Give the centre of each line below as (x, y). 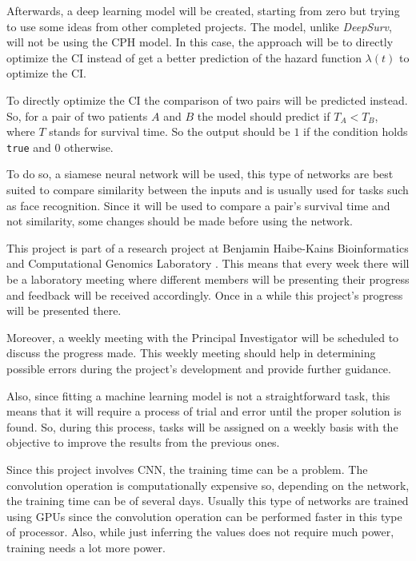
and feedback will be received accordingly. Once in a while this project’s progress (205, 294)
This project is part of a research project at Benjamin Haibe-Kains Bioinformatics (208, 247)
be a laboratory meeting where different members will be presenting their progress (208, 279)
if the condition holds (356, 131)
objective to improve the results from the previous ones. (143, 442)
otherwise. (89, 147)
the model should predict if (264, 115)
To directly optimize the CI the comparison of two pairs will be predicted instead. (207, 99)
